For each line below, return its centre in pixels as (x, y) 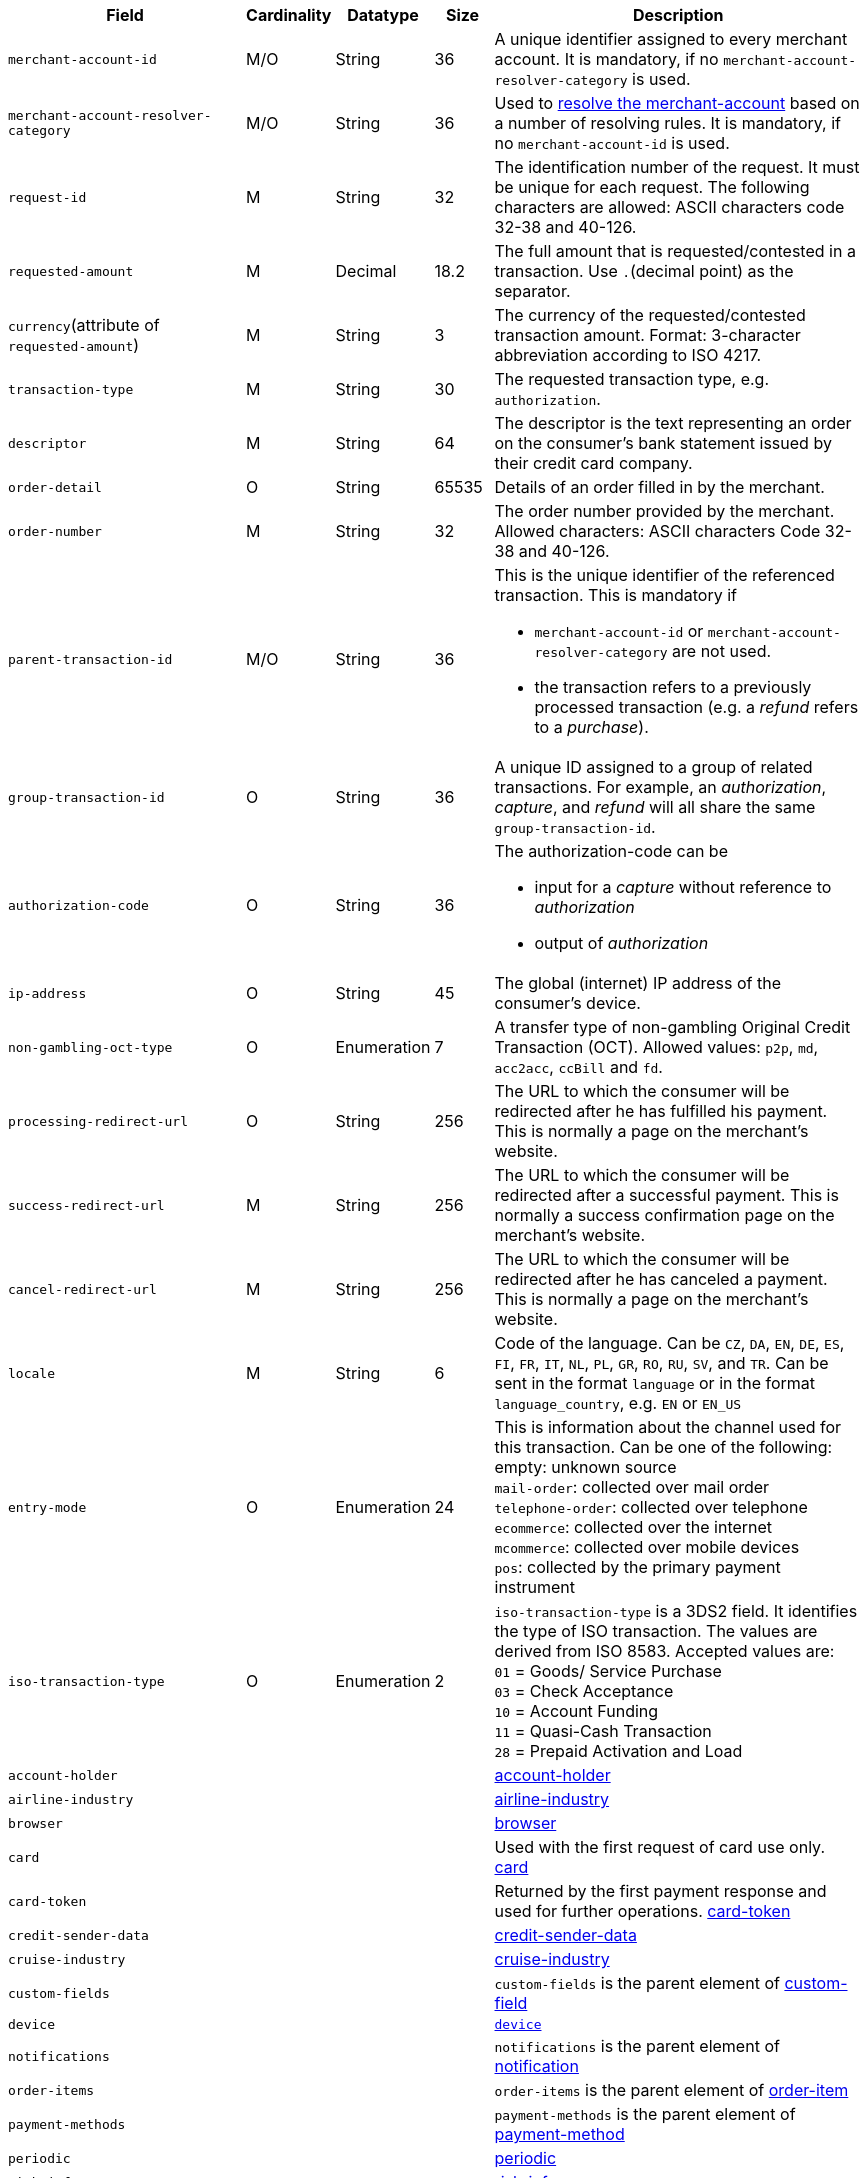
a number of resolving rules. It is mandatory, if (668, 123)
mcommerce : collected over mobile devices (647, 1547)
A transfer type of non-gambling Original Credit (672, 1027)
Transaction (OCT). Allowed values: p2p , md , (656, 1047)
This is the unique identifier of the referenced (664, 575)
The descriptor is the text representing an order (673, 423)
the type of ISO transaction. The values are (656, 1631)
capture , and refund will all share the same (655, 807)
